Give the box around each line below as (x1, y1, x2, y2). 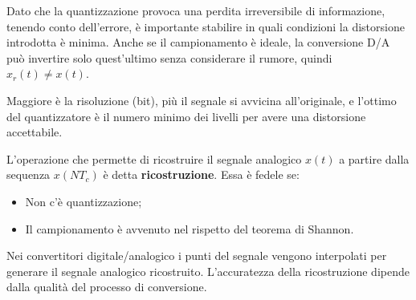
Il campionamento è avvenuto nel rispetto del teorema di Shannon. (25, 220, 354, 237)
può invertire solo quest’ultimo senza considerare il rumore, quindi (6, 49, 332, 66)
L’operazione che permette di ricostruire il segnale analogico (6, 150, 302, 167)
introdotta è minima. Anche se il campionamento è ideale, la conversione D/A (6, 34, 390, 51)
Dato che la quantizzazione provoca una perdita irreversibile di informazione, (6, 2, 385, 18)
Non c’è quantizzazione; (25, 193, 142, 209)
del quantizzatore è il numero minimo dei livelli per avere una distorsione (6, 107, 366, 124)
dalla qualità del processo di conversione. (6, 278, 207, 295)
